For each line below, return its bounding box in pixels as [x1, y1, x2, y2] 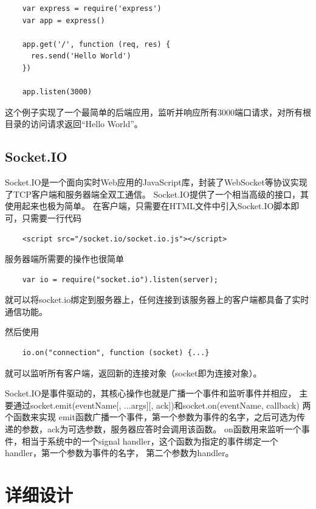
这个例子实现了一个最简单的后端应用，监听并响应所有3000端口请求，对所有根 [5, 105, 311, 118]
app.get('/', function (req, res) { [22, 40, 171, 49]
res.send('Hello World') [30, 52, 131, 61]
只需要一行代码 [21, 211, 81, 224]
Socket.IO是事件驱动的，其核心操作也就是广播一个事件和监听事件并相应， [5, 387, 297, 400]
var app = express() [22, 16, 105, 25]
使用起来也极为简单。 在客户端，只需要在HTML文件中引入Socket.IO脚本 [5, 199, 291, 212]
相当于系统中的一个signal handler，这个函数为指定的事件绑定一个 [21, 434, 278, 447]
